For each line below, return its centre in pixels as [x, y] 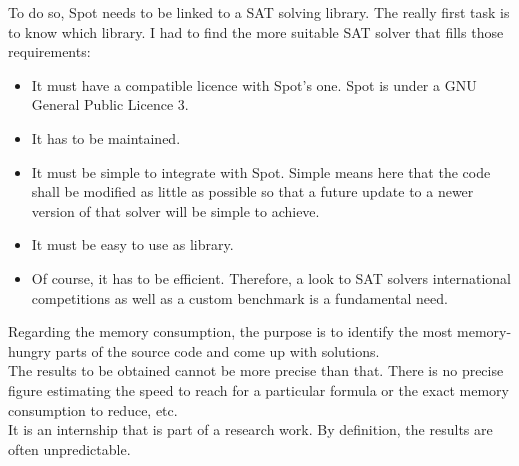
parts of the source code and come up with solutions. [217, 350]
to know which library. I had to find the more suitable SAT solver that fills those [256, 31]
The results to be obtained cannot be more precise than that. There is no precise [256, 370]
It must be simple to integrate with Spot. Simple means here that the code [261, 171]
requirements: [49, 51]
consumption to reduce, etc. [93, 409]
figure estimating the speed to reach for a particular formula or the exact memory [258, 389]
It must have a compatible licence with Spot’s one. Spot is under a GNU [254, 84]
